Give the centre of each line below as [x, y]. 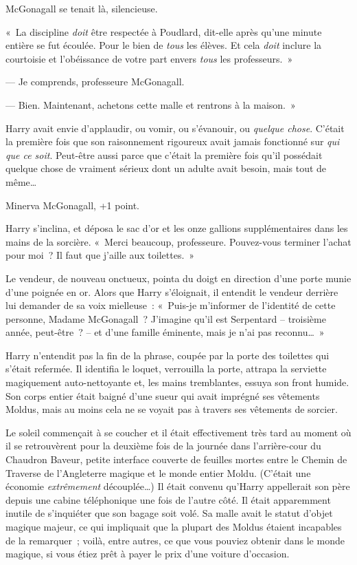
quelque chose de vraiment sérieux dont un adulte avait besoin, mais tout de [166, 168]
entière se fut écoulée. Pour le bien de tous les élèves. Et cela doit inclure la [164, 45]
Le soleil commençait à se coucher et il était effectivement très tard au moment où [178, 432]
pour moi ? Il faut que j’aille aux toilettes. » [100, 255]
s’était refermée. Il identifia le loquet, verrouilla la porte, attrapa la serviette [166, 369]
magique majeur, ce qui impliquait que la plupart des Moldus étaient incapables [174, 526]
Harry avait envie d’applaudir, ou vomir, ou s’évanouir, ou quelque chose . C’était [175, 128]
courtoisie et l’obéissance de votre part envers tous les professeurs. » [149, 58]
